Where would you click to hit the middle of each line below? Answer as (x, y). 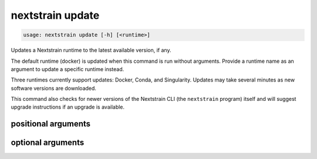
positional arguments (51, 124)
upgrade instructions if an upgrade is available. (68, 107)
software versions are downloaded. (54, 88)
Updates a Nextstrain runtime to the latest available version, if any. (91, 50)
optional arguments (48, 143)
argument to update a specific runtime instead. (68, 69)
